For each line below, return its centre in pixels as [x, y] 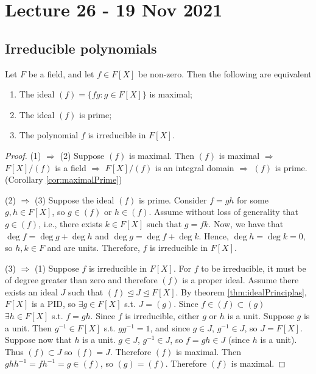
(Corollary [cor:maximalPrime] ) [64, 179]
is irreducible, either [162, 316]
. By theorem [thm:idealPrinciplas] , [241, 291]
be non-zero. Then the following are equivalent [225, 73]
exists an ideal [31, 291]
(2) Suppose [82, 155]
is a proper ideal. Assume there [241, 280]
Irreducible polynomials [81, 48]
